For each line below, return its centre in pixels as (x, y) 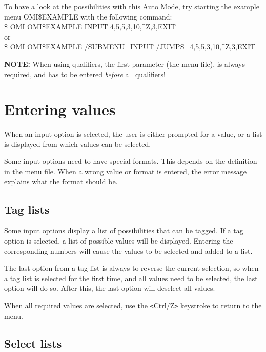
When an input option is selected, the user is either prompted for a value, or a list (133, 134)
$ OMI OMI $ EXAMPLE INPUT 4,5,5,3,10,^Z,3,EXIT (90, 26)
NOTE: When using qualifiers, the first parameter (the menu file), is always (125, 63)
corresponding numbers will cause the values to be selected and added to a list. (128, 251)
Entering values (60, 109)
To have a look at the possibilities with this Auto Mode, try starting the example (132, 6)
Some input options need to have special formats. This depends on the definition (131, 161)
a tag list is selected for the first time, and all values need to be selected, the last (131, 278)
